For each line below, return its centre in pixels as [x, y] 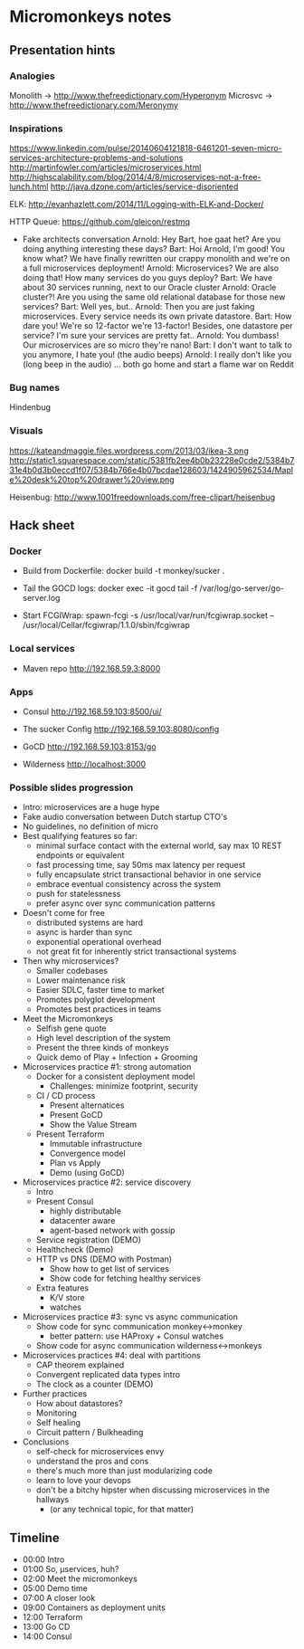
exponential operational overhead [99, 942]
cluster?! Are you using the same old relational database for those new [154, 297]
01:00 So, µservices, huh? [71, 1569]
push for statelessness [78, 894]
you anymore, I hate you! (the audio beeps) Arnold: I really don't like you [157, 355]
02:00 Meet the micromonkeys [80, 1579]
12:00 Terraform [52, 1617]
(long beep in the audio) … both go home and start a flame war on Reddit [158, 365]
